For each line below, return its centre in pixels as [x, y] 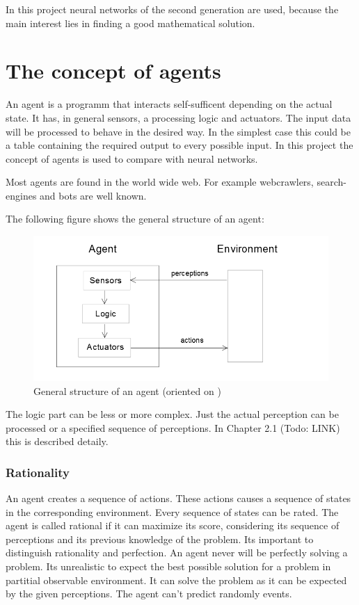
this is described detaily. [57, 441]
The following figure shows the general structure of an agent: [135, 219]
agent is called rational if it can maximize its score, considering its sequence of [173, 525]
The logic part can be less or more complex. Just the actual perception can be [172, 414]
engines [21, 195]
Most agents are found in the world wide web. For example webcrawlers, [160, 182]
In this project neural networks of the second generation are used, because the [172, 9]
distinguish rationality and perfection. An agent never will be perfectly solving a [177, 552]
